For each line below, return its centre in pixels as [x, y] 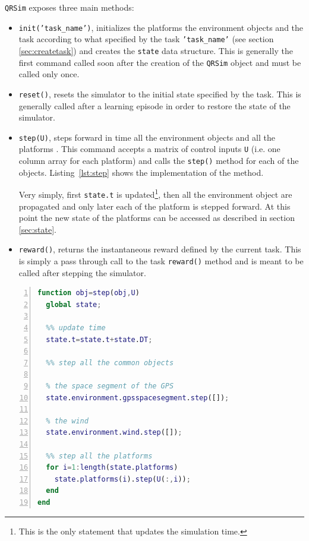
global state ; [74, 304]
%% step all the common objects [110, 363]
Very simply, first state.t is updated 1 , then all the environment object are [155, 193]
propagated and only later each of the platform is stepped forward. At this [154, 206]
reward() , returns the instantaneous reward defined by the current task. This [160, 249]
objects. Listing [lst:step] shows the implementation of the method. [141, 172]
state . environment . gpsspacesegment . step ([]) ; [138, 398]
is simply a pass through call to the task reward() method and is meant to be [161, 261]
